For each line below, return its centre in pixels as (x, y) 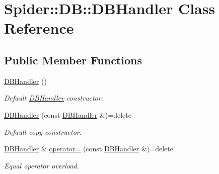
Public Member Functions (73, 60)
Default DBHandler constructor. (54, 98)
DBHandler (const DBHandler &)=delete (68, 114)
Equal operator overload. (42, 165)
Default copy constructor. (43, 132)
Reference (39, 28)
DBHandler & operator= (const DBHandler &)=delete (89, 149)
